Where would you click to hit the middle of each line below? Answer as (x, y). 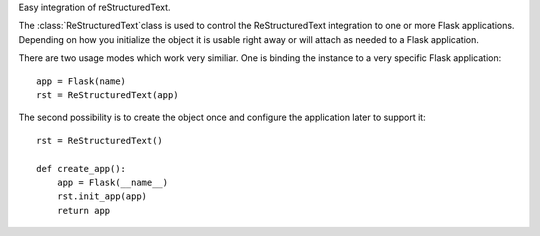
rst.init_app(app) (102, 196)
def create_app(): (81, 168)
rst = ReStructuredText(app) (107, 94)
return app (83, 210)
